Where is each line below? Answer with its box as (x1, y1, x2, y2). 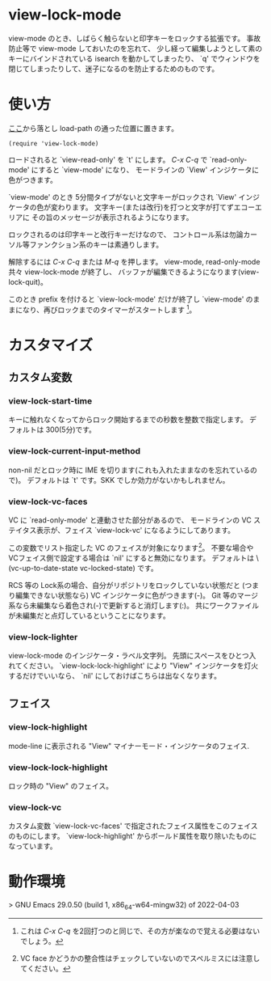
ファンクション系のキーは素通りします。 (29, 239, 164, 249)
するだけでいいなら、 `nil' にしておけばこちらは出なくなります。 (8, 670, 222, 680)
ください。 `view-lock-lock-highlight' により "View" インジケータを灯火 (22, 661, 259, 670)
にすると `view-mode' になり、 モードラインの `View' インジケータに (31, 164, 260, 175)
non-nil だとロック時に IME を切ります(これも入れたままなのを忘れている (8, 465, 251, 475)
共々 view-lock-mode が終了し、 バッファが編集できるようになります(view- (8, 267, 260, 277)
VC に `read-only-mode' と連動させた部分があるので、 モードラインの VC (8, 515, 252, 525)
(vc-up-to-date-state (8, 563, 78, 573)
